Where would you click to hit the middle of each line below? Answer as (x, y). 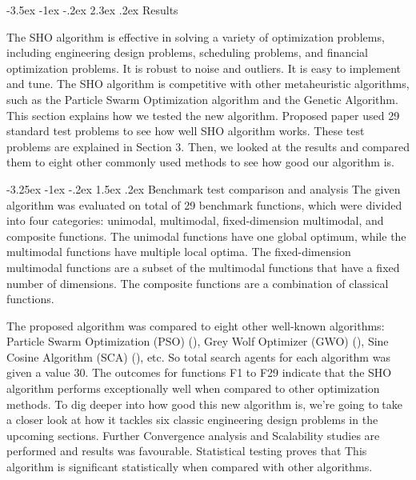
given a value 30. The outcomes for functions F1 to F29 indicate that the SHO (199, 372)
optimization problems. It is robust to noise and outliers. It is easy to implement (204, 68)
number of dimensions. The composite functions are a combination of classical (198, 283)
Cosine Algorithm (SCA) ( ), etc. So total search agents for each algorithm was (198, 356)
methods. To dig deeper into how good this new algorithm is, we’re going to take (204, 404)
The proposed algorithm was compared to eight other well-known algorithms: (196, 325)
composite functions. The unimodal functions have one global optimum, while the (206, 236)
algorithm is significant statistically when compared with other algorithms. (190, 467)
